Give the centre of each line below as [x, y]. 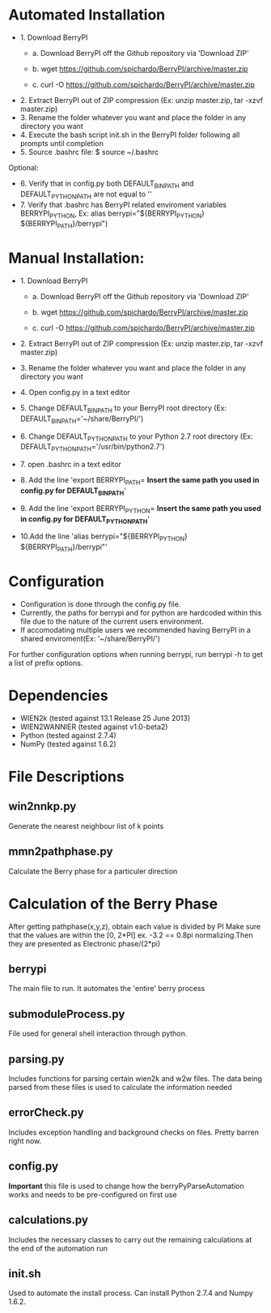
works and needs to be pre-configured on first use [93, 1195]
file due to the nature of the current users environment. [112, 621]
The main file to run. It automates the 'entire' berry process [107, 989]
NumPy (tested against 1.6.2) [68, 744]
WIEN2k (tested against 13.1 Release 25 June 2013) [105, 718]
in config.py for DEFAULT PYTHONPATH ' [85, 519]
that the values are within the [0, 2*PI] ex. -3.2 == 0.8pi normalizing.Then [131, 935]
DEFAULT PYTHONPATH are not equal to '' [86, 195]
